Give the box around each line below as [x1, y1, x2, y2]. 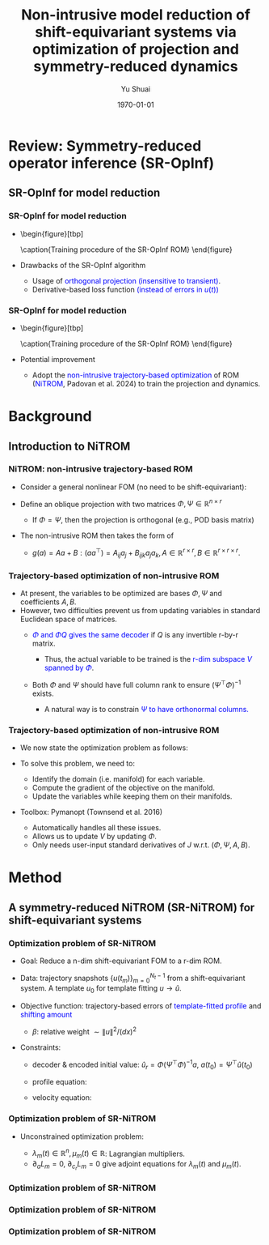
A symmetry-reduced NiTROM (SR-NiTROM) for [8, 901, 255, 915]
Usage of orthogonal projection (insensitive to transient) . [32, 275, 221, 285]
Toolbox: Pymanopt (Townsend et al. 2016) [19, 808, 163, 817]
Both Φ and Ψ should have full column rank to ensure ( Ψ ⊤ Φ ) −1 [32, 679, 242, 689]
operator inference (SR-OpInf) [8, 154, 215, 172]
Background [8, 407, 92, 426]
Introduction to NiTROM [8, 439, 131, 453]
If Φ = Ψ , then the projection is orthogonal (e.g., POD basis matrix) [32, 515, 254, 525]
